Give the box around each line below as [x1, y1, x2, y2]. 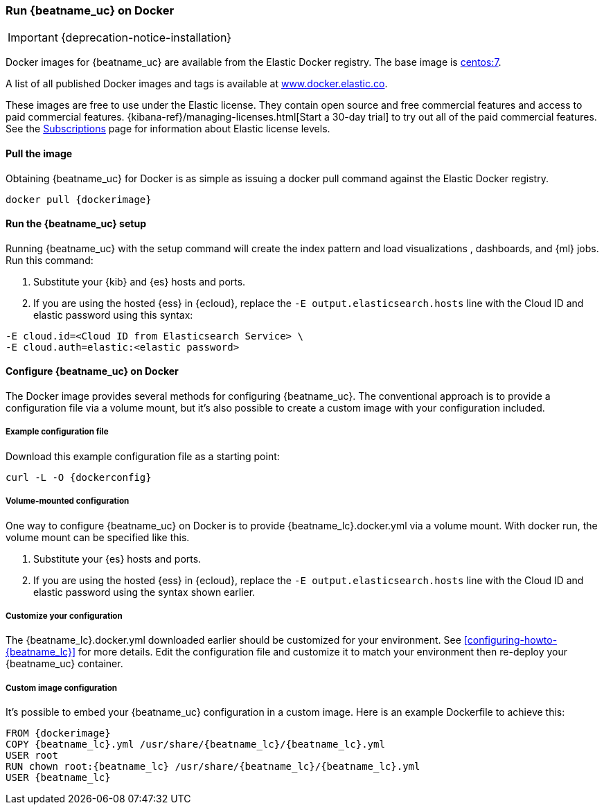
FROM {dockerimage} [6, 728, 111, 739]
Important [8, 30, 58, 45]
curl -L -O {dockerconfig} [6, 471, 152, 483]
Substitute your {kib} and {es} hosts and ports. [33, 275, 246, 288]
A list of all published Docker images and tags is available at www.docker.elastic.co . [6, 78, 388, 90]
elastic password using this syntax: [33, 308, 193, 321]
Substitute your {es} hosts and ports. [33, 552, 202, 565]
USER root [6, 750, 58, 761]
